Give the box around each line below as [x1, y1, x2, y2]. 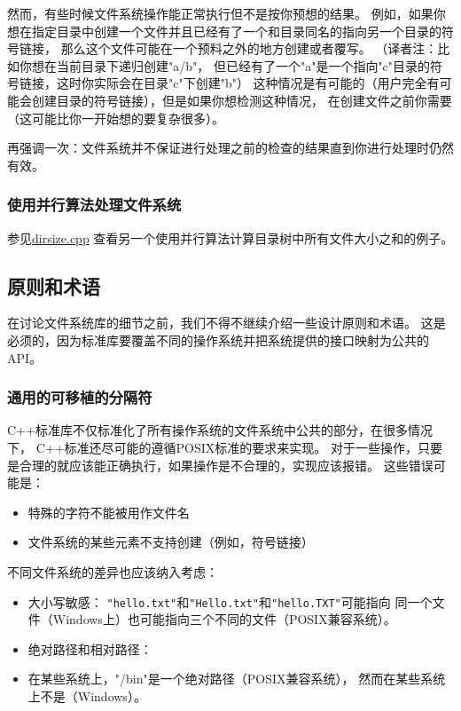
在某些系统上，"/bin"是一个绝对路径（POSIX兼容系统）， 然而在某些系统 [27, 669, 446, 688]
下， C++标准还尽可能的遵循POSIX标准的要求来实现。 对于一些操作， [7, 438, 418, 456]
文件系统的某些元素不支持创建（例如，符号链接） [27, 533, 314, 551]
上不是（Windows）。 [27, 686, 146, 705]
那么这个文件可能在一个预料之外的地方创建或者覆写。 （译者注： [60, 39, 438, 58]
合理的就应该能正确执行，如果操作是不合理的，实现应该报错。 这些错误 [19, 455, 434, 474]
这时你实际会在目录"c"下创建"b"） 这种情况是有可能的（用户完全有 [56, 74, 440, 92]
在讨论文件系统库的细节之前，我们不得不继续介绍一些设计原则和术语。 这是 [7, 313, 446, 332]
